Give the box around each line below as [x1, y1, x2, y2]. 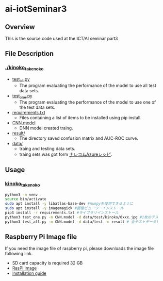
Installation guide [12, 270, 47, 276]
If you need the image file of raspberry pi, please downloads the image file [5, 246, 154, 251]
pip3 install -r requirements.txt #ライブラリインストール [5, 210, 119, 215]
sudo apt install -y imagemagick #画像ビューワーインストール [5, 206, 124, 211]
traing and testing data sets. [19, 146, 76, 151]
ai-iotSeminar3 [5, 3, 67, 15]
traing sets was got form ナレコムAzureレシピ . [19, 151, 113, 157]
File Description [5, 50, 54, 58]
